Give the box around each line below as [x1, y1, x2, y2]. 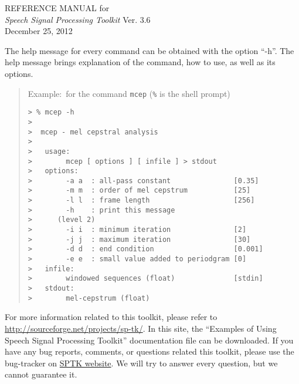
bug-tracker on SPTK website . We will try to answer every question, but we [5, 356, 278, 369]
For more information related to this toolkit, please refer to [5, 311, 218, 323]
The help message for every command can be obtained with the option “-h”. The [5, 44, 294, 56]
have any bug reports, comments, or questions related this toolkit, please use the [5, 345, 294, 358]
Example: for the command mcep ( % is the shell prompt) [28, 87, 230, 99]
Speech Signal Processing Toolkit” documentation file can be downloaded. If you [5, 334, 294, 346]
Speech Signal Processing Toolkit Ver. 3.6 [5, 13, 151, 25]
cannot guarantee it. [5, 368, 77, 380]
